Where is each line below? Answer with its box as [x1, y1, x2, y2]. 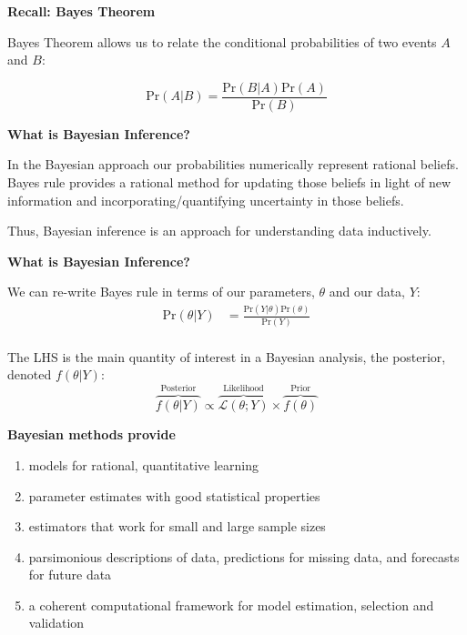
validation [28, 613, 85, 632]
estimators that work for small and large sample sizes [28, 517, 326, 536]
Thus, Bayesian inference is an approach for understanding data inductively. [7, 221, 431, 240]
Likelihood [223, 384, 264, 394]
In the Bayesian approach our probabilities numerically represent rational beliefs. [7, 155, 459, 174]
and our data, [329, 282, 406, 301]
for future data [28, 565, 112, 584]
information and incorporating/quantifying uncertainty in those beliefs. [7, 190, 404, 209]
